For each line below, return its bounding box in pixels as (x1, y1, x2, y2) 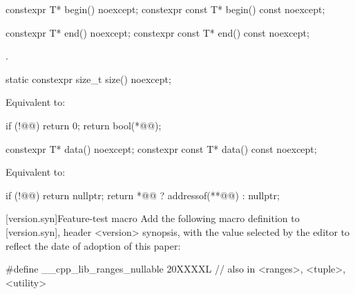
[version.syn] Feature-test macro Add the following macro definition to (6, 211, 300, 226)
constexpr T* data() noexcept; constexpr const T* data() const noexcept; (6, 141, 317, 156)
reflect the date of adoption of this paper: (6, 238, 181, 252)
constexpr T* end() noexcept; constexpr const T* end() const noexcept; (6, 25, 309, 39)
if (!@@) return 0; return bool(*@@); (6, 118, 162, 132)
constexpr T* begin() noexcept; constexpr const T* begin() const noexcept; (6, 2, 325, 16)
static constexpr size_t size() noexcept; (6, 71, 171, 86)
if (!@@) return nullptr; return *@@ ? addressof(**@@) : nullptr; (6, 187, 280, 202)
